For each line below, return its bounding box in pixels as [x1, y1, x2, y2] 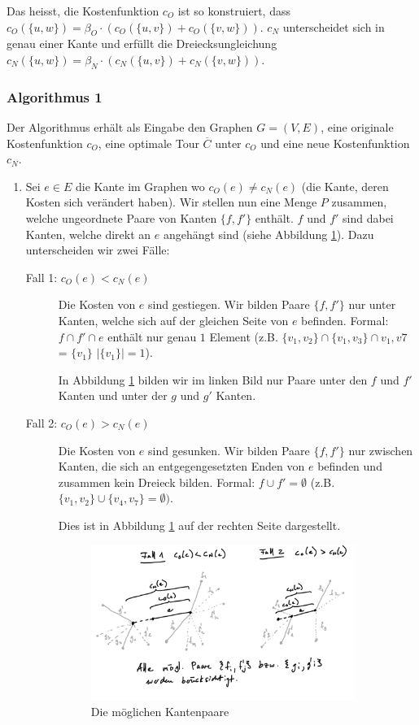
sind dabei [343, 209, 394, 226]
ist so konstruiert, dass [177, 2, 290, 19]
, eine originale [321, 119, 394, 135]
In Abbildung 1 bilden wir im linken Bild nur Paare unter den [58, 371, 368, 388]
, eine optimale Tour [98, 134, 199, 151]
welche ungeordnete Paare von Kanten [25, 209, 217, 226]
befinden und [317, 458, 382, 475]
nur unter [348, 296, 396, 313]
